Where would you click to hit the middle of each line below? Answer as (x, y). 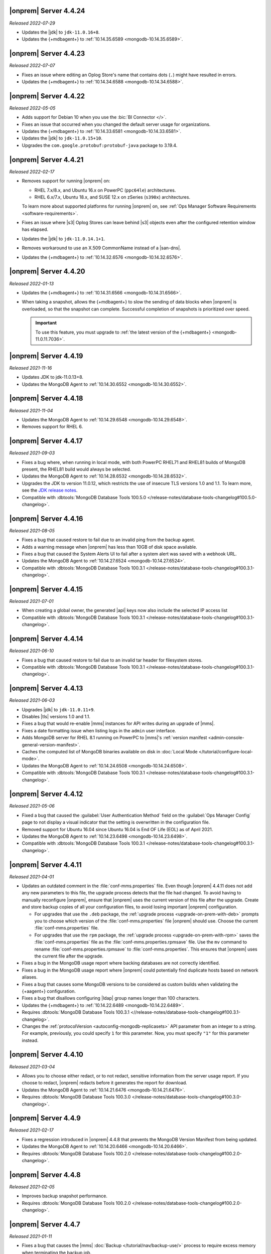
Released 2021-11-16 (31, 368)
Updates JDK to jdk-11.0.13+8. (53, 377)
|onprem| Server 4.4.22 (47, 96)
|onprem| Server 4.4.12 (46, 794)
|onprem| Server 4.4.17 (46, 441)
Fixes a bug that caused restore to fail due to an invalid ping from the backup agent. (108, 540)
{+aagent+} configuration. (49, 991)
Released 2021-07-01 (31, 601)
